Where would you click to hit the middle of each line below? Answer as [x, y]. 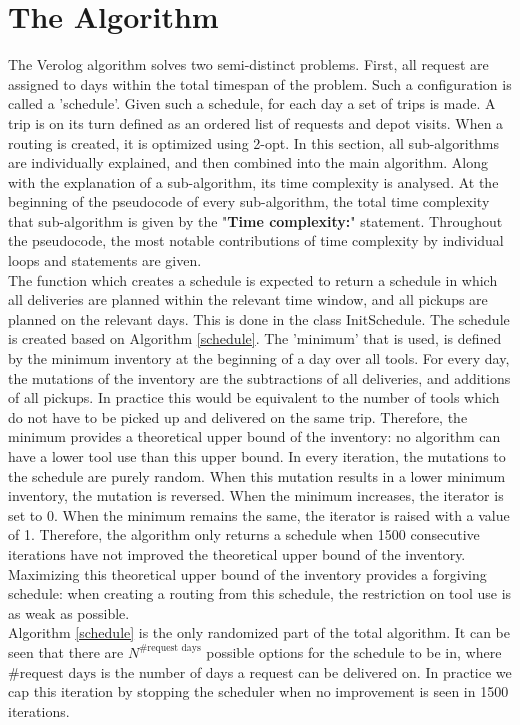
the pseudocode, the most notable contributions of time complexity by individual [256, 240]
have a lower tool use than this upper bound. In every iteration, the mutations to [257, 456]
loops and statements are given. [105, 260]
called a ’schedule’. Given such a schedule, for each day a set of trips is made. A [252, 103]
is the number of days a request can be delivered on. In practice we [306, 671]
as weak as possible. [69, 612]
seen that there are [66, 651]
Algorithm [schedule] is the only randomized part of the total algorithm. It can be [259, 632]
